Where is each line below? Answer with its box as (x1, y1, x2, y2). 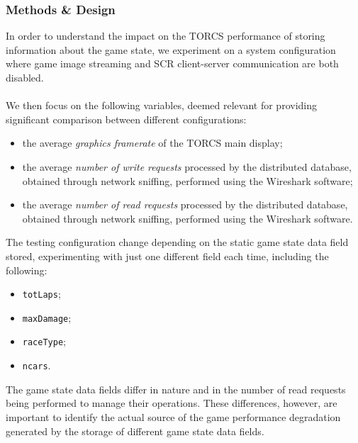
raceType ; (22, 334, 66, 349)
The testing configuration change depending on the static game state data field (6, 235, 349, 249)
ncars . (22, 358, 51, 373)
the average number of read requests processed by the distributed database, (22, 197, 348, 212)
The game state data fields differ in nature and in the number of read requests (6, 381, 346, 396)
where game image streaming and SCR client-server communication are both (6, 56, 339, 71)
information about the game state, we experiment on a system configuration (6, 42, 336, 57)
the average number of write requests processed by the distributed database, (22, 159, 352, 174)
